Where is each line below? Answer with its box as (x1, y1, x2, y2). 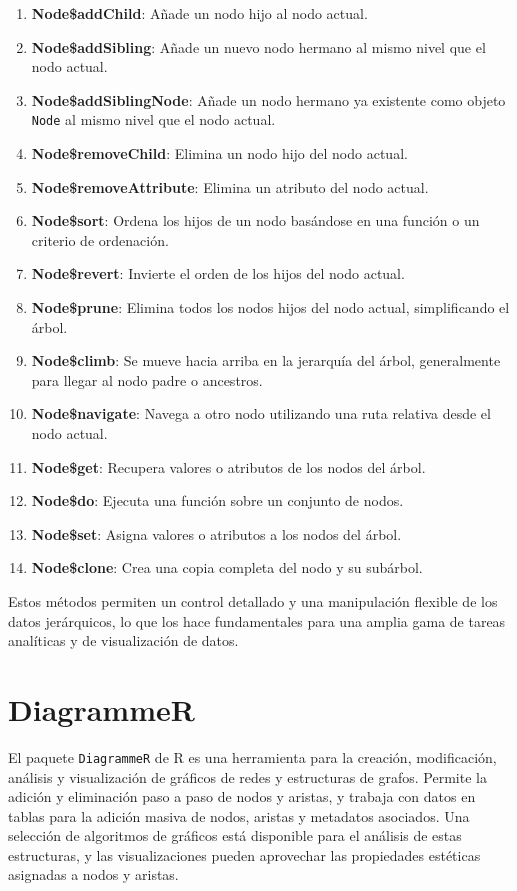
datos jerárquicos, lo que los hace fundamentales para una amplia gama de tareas (8, 610, 506, 631)
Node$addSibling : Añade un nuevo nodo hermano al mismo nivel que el (31, 36, 486, 57)
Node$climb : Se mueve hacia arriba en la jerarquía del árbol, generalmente (31, 350, 501, 371)
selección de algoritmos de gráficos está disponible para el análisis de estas (8, 825, 462, 846)
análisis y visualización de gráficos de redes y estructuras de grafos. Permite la (8, 766, 487, 787)
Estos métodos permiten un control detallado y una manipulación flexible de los (8, 590, 498, 611)
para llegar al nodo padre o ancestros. (31, 369, 263, 390)
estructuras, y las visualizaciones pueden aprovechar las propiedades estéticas (8, 844, 481, 865)
